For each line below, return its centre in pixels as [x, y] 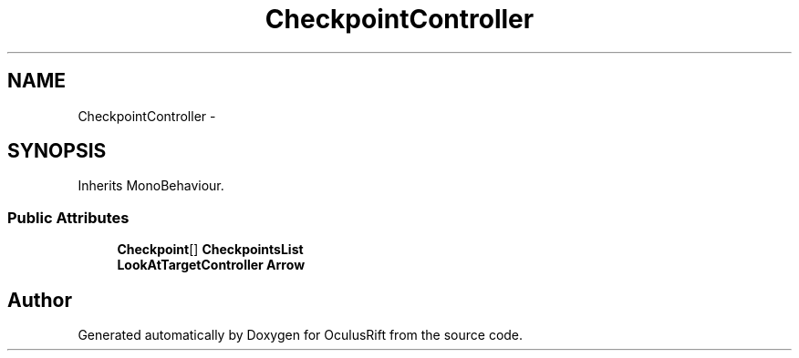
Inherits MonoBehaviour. [151, 186]
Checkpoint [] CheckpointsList [210, 250]
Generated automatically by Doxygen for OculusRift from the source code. [301, 335]
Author [40, 300]
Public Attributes [68, 217]
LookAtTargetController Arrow [211, 265]
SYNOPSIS [57, 151]
